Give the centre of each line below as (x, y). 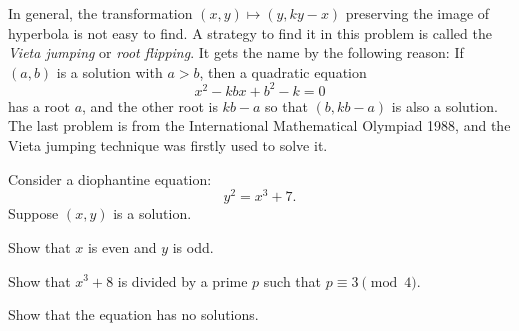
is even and (122, 246)
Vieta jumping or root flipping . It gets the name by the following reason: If (236, 52)
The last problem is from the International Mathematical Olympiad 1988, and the (259, 125)
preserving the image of (417, 13)
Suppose (33, 213)
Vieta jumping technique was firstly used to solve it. (168, 145)
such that (292, 280)
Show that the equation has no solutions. (133, 314)
